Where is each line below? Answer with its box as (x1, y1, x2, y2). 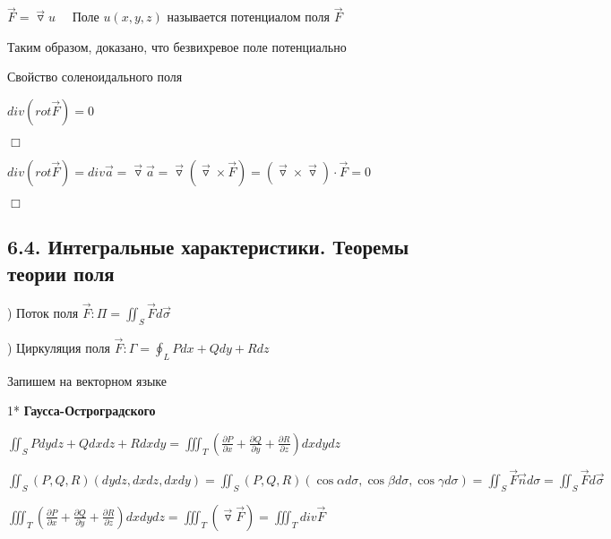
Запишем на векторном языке (7, 371, 167, 389)
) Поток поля (7, 303, 79, 321)
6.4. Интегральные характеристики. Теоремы (7, 233, 409, 261)
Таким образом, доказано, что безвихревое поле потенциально (7, 37, 347, 56)
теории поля (7, 259, 115, 287)
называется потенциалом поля (167, 7, 330, 26)
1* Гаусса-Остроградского (7, 401, 156, 420)
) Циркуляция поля (7, 338, 110, 356)
